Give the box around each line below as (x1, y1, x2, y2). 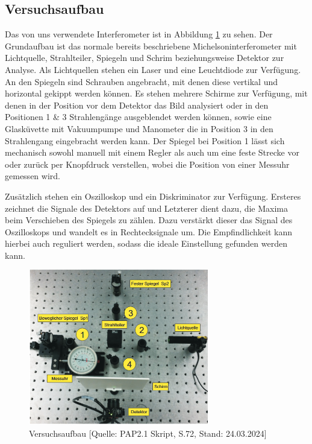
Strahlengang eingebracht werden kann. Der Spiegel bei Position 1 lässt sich (5, 134, 285, 147)
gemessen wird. (5, 170, 60, 182)
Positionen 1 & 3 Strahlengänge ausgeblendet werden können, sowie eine (5, 110, 272, 123)
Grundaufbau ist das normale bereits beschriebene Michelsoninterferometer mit (5, 39, 297, 52)
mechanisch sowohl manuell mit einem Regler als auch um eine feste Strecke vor (5, 146, 299, 159)
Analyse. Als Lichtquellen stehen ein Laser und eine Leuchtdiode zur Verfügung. (5, 63, 301, 75)
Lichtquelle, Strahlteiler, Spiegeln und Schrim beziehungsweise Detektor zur (5, 51, 284, 64)
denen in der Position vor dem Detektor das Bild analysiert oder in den (5, 98, 269, 111)
